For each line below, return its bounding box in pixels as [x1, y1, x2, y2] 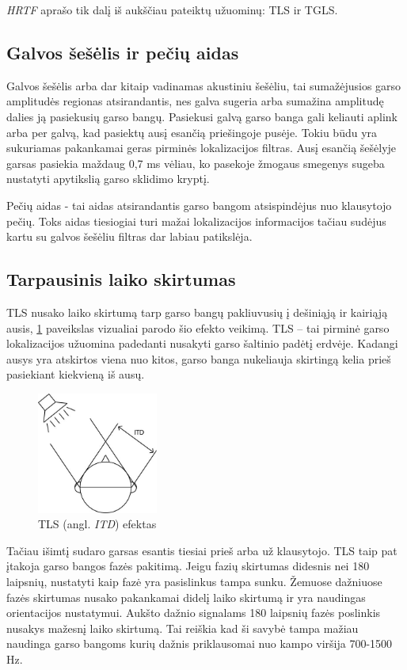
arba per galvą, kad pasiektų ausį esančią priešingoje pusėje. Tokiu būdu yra [6, 124, 378, 140]
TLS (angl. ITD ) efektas [38, 516, 157, 532]
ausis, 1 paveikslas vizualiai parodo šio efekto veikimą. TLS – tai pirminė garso [6, 319, 390, 336]
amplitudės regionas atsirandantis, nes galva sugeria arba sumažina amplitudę [6, 93, 384, 109]
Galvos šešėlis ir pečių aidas [6, 40, 239, 64]
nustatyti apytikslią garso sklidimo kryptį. [6, 170, 210, 187]
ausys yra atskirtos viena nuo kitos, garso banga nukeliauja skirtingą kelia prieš [6, 350, 391, 367]
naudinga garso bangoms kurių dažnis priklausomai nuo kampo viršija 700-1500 [6, 635, 393, 652]
